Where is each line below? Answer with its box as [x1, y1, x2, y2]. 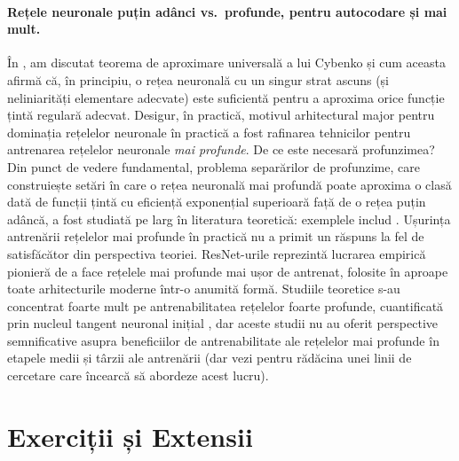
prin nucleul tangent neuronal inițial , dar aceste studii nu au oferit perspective [7, 314, 439, 332]
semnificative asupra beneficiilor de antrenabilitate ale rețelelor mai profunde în [7, 331, 439, 349]
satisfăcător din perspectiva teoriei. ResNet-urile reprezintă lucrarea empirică [7, 244, 426, 262]
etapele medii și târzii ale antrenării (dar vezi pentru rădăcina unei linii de [7, 348, 412, 367]
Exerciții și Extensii [7, 418, 253, 454]
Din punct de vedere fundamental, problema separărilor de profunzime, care [7, 157, 420, 176]
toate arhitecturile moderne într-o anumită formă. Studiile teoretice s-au [7, 279, 400, 298]
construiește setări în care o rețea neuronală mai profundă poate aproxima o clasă [7, 175, 452, 193]
